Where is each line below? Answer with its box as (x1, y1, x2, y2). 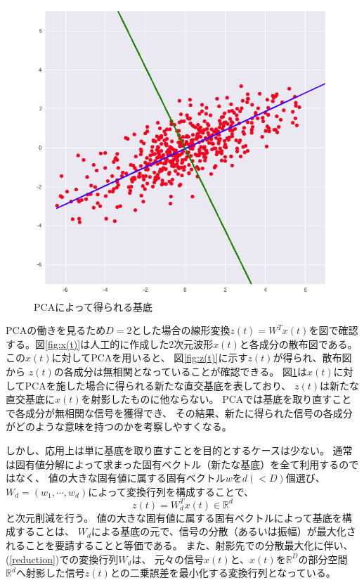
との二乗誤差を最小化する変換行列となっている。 (110, 565, 336, 580)
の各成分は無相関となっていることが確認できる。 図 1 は (53, 364, 307, 378)
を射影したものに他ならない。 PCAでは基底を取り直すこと (81, 392, 352, 406)
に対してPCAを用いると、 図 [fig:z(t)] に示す (51, 350, 248, 365)
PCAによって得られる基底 (34, 299, 153, 314)
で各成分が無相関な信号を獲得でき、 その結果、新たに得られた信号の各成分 (6, 405, 353, 420)
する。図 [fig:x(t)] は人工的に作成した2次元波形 (6, 336, 214, 351)
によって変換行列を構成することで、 (88, 484, 254, 499)
